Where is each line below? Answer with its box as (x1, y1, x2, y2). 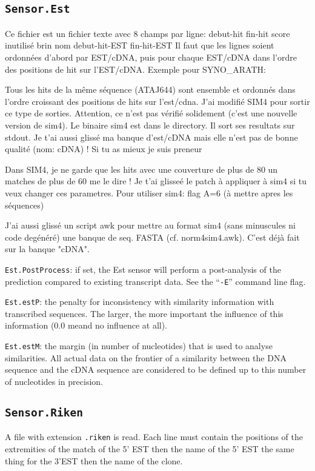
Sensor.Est (5, 2, 70, 16)
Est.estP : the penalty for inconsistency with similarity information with (5, 295, 274, 308)
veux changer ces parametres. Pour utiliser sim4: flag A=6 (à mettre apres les (5, 186, 293, 199)
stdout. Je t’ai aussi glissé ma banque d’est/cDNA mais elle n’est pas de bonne (5, 130, 298, 143)
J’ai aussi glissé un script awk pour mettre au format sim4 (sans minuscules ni (5, 219, 296, 232)
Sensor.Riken (5, 406, 83, 419)
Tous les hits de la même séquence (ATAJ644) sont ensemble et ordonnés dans (5, 83, 296, 96)
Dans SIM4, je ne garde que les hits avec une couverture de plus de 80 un (5, 162, 278, 175)
